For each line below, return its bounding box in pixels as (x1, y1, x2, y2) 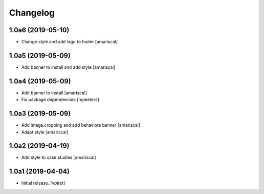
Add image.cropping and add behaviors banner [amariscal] (21, 122, 140, 128)
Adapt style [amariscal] (21, 129, 68, 135)
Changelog (9, 7, 55, 18)
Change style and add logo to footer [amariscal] (21, 39, 118, 45)
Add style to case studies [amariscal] (21, 155, 96, 160)
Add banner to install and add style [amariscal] (21, 64, 116, 70)
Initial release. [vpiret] (21, 180, 66, 186)
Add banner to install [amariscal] (21, 90, 88, 96)
